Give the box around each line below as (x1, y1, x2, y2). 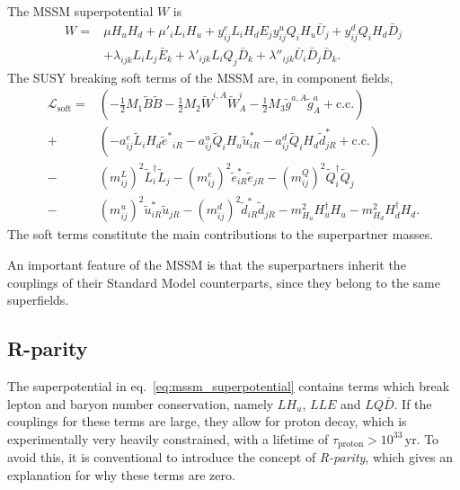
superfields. (7, 290, 69, 309)
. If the (394, 394, 432, 413)
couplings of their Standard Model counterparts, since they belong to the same (7, 272, 440, 291)
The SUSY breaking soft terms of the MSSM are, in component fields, (7, 67, 394, 86)
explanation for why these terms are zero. (7, 465, 235, 484)
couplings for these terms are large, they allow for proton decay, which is (7, 412, 407, 431)
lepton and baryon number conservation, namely (7, 394, 274, 413)
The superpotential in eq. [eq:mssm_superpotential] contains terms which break (7, 376, 450, 395)
